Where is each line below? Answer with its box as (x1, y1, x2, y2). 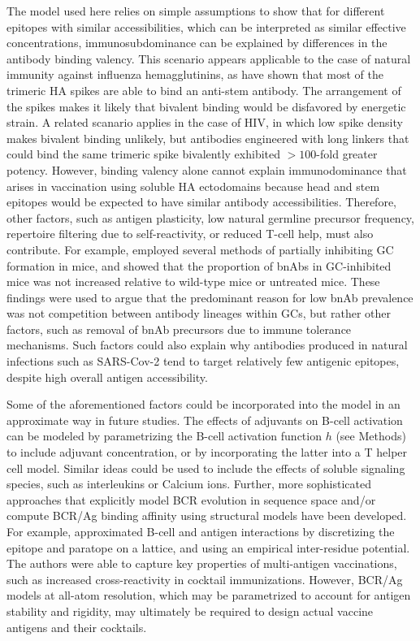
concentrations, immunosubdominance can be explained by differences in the (6, 34, 388, 51)
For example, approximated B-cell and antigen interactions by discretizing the (6, 523, 395, 539)
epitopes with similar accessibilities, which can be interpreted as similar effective (6, 18, 406, 35)
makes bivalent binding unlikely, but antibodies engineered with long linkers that (6, 129, 409, 146)
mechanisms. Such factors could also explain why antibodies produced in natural (6, 336, 408, 353)
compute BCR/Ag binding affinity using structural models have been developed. (6, 507, 407, 524)
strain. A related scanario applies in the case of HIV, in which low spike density (6, 114, 403, 131)
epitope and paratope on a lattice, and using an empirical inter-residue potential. (6, 539, 410, 556)
